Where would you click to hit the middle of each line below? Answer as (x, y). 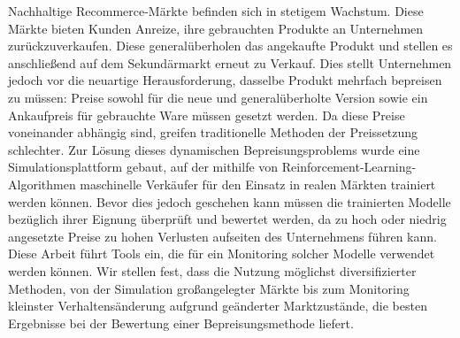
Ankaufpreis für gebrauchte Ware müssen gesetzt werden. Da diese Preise (207, 115)
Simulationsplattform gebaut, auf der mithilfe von (143, 167)
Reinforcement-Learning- (349, 167)
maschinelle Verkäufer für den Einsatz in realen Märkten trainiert (258, 184)
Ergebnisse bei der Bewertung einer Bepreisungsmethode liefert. (181, 323)
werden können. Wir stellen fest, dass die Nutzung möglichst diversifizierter (212, 270)
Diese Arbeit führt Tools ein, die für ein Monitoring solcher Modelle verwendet (222, 253)
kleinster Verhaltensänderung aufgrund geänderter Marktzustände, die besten (218, 306)
